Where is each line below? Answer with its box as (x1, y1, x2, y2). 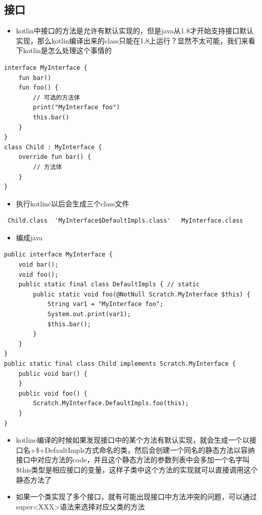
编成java (16, 232, 43, 242)
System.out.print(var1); (47, 311, 131, 318)
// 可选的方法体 (33, 94, 80, 101)
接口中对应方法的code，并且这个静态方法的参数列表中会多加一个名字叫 (16, 454, 250, 465)
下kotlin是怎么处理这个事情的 (16, 45, 112, 56)
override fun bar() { (18, 153, 91, 161)
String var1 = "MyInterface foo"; (47, 301, 163, 308)
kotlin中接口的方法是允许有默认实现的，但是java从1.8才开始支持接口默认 (16, 25, 254, 36)
